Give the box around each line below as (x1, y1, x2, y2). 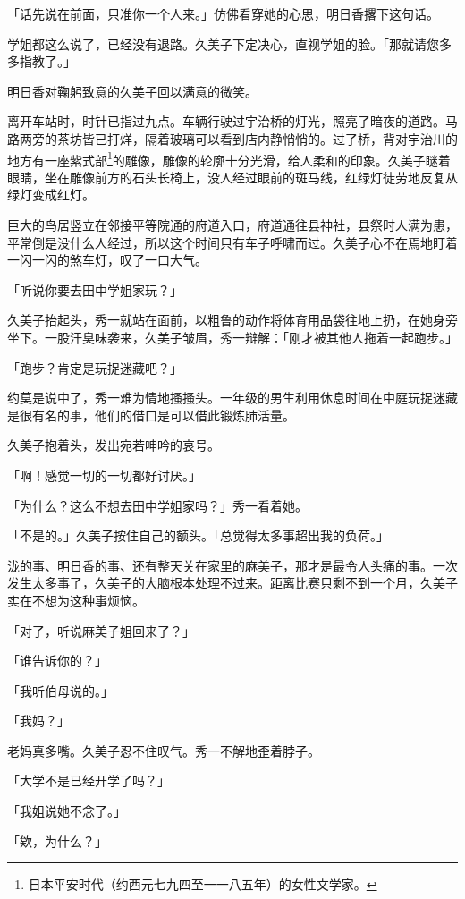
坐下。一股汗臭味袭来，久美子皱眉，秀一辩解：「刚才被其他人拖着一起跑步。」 (7, 327, 458, 346)
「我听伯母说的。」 (7, 681, 114, 700)
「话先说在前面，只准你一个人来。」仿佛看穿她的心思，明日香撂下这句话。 (7, 4, 439, 22)
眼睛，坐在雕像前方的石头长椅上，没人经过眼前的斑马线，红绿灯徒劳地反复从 (7, 167, 458, 186)
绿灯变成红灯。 (7, 185, 95, 204)
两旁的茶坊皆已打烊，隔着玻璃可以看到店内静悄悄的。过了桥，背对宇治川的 (19, 129, 458, 148)
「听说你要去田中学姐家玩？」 (7, 280, 182, 299)
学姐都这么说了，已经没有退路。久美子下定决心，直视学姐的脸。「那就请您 (7, 34, 439, 53)
